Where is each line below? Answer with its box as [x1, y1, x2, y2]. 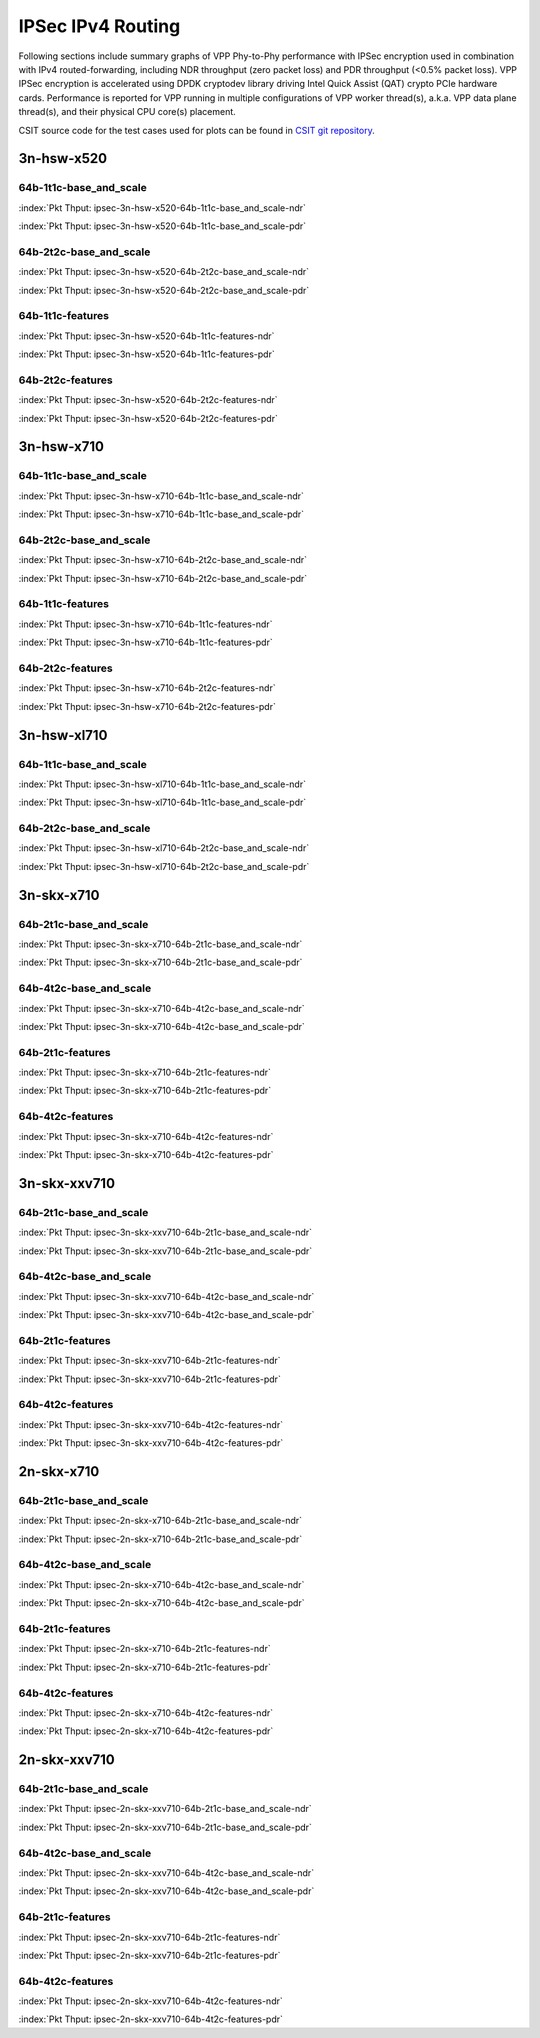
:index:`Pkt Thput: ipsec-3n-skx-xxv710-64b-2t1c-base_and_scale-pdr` [18, 1245, 313, 1257]
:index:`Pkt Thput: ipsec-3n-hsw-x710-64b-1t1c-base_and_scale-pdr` [18, 508, 305, 520]
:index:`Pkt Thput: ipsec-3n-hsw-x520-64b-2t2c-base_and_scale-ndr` [18, 266, 310, 278]
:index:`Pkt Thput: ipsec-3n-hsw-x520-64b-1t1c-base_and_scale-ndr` [18, 201, 307, 214]
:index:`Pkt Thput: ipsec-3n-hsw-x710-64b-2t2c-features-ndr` [18, 682, 276, 694]
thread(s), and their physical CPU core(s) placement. [18, 106, 237, 118]
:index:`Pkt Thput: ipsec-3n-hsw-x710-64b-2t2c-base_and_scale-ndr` [18, 554, 308, 566]
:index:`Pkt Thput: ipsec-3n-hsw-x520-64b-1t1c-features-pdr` [18, 348, 275, 360]
